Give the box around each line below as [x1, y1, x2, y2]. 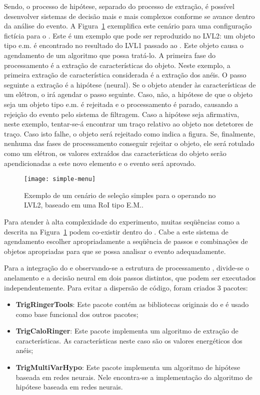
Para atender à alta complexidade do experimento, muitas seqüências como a [4, 216, 240, 226]
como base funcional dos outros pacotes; [15, 308, 138, 319]
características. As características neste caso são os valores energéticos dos [15, 335, 242, 345]
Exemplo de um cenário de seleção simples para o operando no [24, 189, 216, 200]
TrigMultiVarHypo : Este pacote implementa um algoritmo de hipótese [15, 362, 240, 372]
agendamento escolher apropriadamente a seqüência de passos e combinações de [4, 236, 248, 246]
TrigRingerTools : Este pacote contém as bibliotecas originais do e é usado [15, 299, 249, 309]
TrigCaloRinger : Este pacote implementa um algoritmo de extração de [15, 325, 238, 336]
